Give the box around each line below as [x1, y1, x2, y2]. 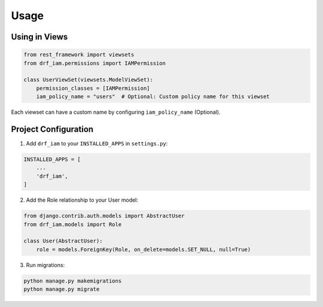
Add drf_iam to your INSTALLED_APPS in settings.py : [26, 140, 168, 147]
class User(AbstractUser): [23, 238, 103, 245]
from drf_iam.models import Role [23, 221, 122, 227]
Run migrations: [26, 261, 65, 269]
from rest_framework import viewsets [23, 51, 135, 58]
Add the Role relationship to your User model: [26, 196, 139, 203]
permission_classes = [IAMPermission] [36, 84, 150, 92]
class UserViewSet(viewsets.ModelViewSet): [23, 77, 154, 83]
